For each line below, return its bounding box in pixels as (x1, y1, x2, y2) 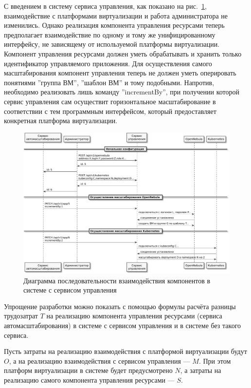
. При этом (198, 355, 231, 366)
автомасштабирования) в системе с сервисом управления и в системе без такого (4, 320, 241, 330)
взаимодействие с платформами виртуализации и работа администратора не (4, 10, 228, 20)
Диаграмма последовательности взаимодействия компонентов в (23, 275, 211, 285)
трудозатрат (4, 311, 38, 321)
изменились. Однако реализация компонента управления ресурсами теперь (4, 20, 225, 30)
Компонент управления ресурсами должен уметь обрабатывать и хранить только (4, 48, 242, 58)
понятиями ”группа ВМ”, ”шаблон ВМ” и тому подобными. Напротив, (4, 77, 215, 87)
